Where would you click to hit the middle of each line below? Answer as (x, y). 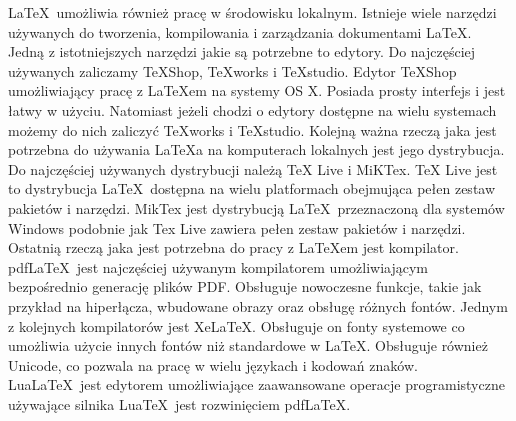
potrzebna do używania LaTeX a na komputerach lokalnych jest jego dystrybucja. (256, 149)
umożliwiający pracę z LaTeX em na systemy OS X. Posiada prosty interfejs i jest (257, 90)
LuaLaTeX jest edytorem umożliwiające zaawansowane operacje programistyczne (256, 384)
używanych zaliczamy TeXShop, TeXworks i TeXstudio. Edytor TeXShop (232, 70)
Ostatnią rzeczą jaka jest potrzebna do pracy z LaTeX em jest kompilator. (233, 247)
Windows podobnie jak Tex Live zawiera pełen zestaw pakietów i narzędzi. (237, 227)
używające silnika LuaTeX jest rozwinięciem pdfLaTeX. (179, 403)
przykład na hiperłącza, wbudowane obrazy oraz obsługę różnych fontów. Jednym (258, 305)
